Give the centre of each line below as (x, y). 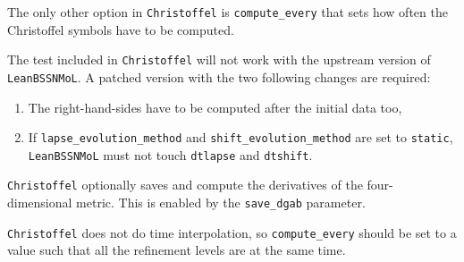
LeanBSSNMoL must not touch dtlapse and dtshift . (170, 154)
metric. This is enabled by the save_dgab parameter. (221, 203)
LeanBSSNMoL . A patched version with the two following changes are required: (219, 76)
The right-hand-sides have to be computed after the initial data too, (215, 107)
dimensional (40, 203)
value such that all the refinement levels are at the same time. (177, 250)
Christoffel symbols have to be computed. (121, 29)
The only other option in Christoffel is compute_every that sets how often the (228, 12)
